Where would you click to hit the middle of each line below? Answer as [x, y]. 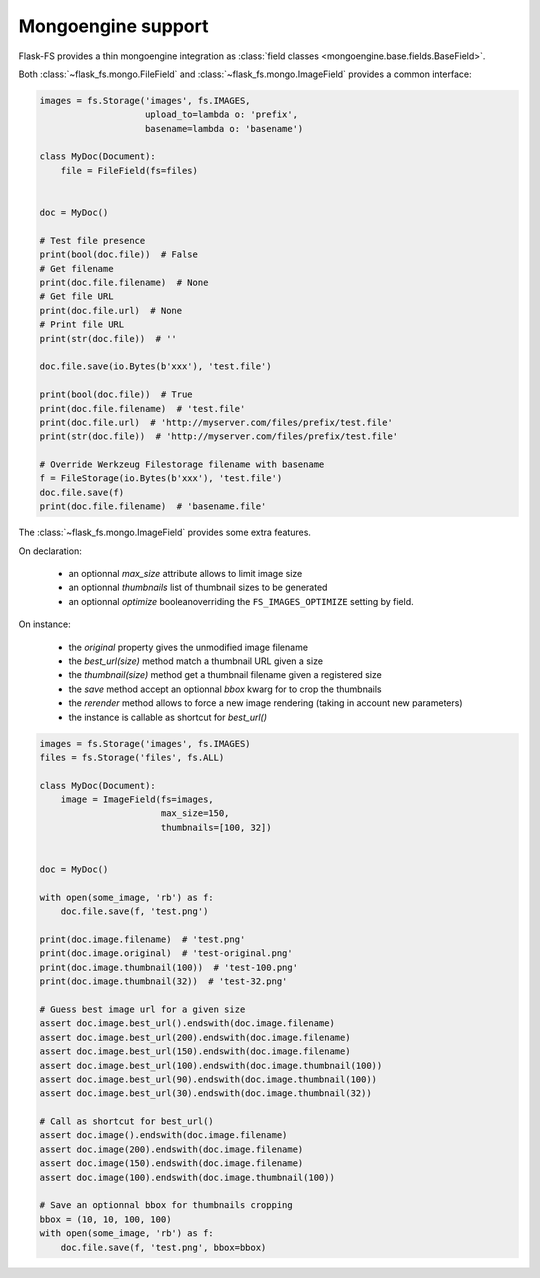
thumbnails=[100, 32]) [216, 827]
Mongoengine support [113, 26]
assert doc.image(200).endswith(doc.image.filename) [171, 1149]
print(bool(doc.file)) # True [116, 394]
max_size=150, [195, 813]
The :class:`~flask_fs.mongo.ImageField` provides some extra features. [165, 532]
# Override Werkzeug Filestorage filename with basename [182, 464]
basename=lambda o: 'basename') [224, 128]
